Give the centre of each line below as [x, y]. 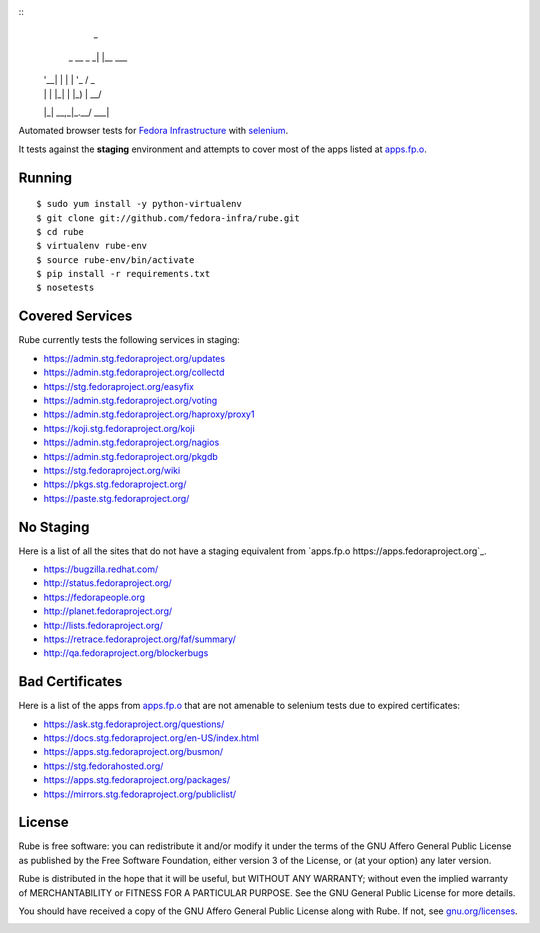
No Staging [54, 526]
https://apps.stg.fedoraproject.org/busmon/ [133, 752]
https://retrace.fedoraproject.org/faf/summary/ [140, 639]
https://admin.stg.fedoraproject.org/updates [134, 358]
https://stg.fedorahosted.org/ [103, 766]
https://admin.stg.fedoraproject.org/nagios [131, 442]
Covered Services [75, 316]
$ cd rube [60, 231]
